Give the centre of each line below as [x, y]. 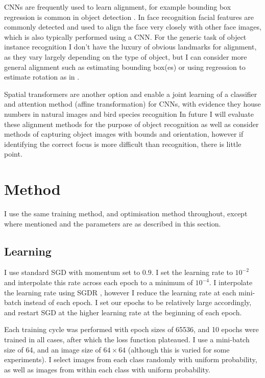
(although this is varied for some [179, 349]
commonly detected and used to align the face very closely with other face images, [133, 27]
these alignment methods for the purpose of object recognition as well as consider [131, 124]
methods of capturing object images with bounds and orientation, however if [124, 134]
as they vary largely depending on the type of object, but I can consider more [126, 56]
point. [13, 154]
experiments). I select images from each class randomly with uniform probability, [131, 359]
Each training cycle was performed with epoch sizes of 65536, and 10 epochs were [131, 329]
